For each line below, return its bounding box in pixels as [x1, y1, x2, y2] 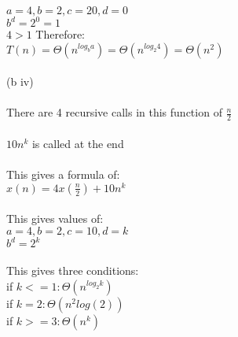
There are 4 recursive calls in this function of [6, 104, 222, 120]
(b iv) [6, 73, 34, 90]
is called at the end [31, 135, 124, 151]
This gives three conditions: [6, 262, 139, 279]
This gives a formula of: [6, 166, 120, 183]
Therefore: [35, 26, 86, 43]
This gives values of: [6, 210, 104, 227]
